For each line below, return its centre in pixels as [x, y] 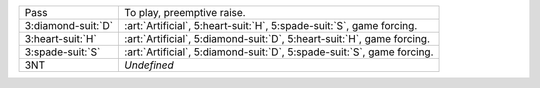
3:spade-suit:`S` [62, 52]
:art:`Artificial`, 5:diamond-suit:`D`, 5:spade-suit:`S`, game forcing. [279, 52]
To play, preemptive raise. [185, 12]
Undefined [149, 65]
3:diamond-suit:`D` [69, 25]
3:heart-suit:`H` [60, 38]
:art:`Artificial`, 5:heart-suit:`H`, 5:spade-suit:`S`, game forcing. [271, 25]
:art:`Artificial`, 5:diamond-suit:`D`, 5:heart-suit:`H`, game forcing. [277, 38]
